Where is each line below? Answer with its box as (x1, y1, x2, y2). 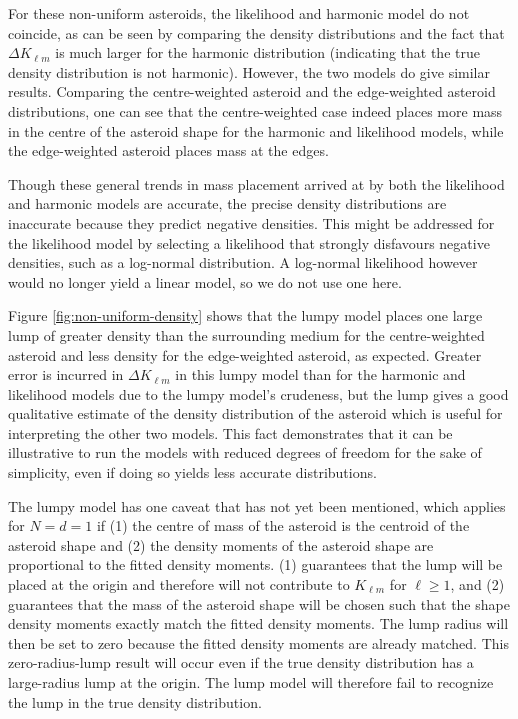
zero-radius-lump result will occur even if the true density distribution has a (8, 652, 474, 673)
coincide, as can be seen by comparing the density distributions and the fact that (8, 22, 505, 43)
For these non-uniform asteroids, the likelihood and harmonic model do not (8, 3, 470, 23)
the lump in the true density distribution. (8, 691, 262, 712)
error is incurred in (8, 364, 124, 385)
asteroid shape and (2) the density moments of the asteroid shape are (8, 534, 434, 555)
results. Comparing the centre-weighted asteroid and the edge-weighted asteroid (8, 81, 496, 102)
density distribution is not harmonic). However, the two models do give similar (8, 61, 490, 82)
